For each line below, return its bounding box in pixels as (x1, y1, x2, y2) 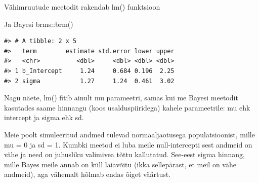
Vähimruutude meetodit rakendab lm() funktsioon (4, 2, 160, 12)
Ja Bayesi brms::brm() (4, 18, 73, 29)
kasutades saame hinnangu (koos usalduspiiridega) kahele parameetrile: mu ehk (4, 102, 250, 113)
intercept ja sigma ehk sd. (4, 112, 84, 123)
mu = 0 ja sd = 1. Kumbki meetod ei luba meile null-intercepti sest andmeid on (4, 139, 252, 150)
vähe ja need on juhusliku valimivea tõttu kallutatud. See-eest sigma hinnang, (4, 149, 245, 160)
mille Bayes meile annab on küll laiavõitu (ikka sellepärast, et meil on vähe (4, 159, 236, 169)
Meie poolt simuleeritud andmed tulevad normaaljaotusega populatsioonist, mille (4, 129, 255, 139)
